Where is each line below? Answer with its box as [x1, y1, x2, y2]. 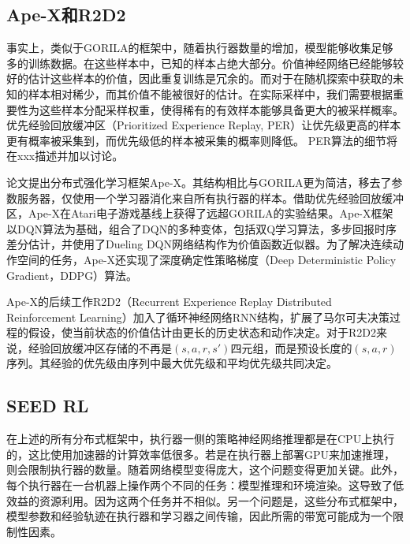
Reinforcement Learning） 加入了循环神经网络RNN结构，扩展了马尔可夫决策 [6, 308, 390, 325]
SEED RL [6, 393, 89, 418]
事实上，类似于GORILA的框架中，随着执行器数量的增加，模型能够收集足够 [6, 39, 393, 56]
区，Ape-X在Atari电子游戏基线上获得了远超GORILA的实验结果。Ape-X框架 [6, 205, 393, 222]
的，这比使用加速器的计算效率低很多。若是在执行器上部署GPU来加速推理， [6, 445, 396, 462]
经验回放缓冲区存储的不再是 [28, 339, 172, 356]
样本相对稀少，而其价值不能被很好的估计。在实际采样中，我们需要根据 [28, 85, 393, 102]
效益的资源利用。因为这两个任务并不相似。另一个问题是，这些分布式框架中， [6, 492, 404, 509]
